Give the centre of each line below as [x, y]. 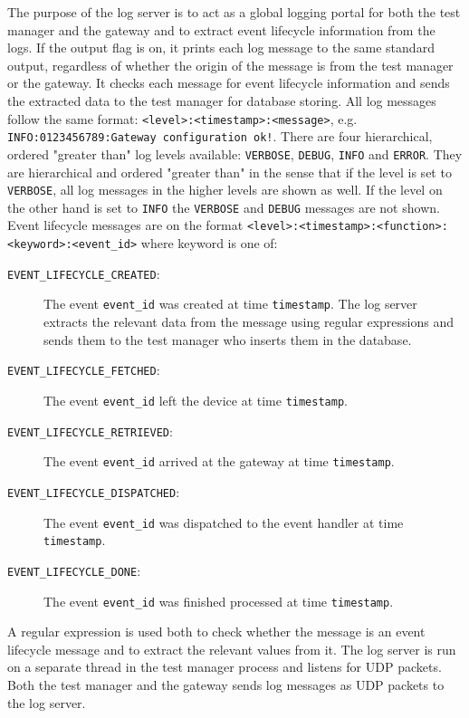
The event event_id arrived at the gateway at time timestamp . [219, 461]
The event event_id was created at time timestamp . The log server [230, 304]
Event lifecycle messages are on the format [125, 225]
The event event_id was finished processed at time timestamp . [219, 601]
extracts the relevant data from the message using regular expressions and [249, 322]
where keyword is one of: [209, 243]
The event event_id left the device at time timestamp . [196, 400]
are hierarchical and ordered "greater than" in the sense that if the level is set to [230, 172]
